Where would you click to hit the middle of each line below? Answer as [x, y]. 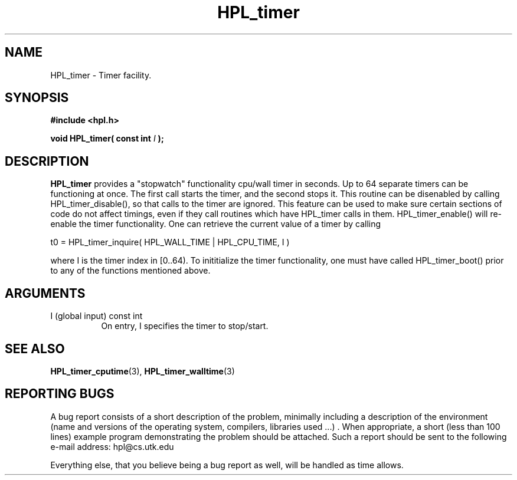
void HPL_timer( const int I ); [107, 139]
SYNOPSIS [37, 98]
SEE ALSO [35, 349]
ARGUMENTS [45, 293]
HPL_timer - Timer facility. [101, 75]
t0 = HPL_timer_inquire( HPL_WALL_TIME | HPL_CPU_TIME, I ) [170, 242]
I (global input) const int [96, 316]
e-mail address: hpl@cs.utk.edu [112, 446]
